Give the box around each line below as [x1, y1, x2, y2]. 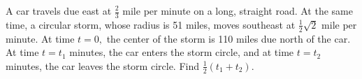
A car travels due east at [6, 3, 112, 17]
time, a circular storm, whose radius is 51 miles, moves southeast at [6, 17, 296, 31]
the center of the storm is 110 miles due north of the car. [106, 31, 351, 45]
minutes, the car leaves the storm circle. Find [6, 58, 200, 73]
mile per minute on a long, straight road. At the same [122, 3, 353, 17]
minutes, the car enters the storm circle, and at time [69, 45, 294, 59]
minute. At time [6, 31, 75, 45]
